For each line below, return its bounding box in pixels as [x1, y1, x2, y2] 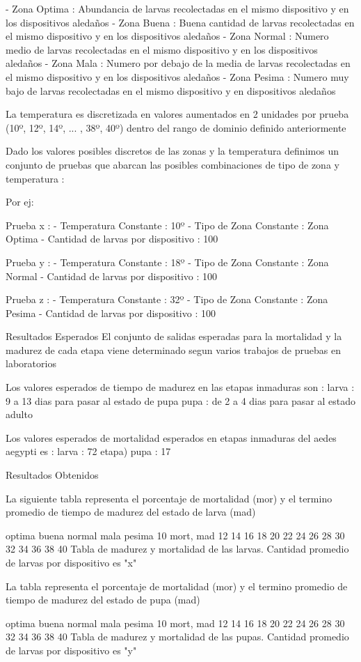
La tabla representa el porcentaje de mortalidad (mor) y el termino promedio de [6, 578, 348, 593]
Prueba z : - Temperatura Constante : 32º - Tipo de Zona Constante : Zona [6, 292, 328, 307]
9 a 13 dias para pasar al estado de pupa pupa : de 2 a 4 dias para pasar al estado [6, 393, 356, 408]
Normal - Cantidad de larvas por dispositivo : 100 [6, 268, 218, 283]
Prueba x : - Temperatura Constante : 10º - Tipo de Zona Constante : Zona [6, 217, 329, 232]
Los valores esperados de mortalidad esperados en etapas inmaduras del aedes [6, 430, 337, 445]
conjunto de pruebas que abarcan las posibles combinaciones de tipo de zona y [6, 157, 339, 171]
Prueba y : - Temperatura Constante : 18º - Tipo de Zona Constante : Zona [6, 254, 329, 269]
